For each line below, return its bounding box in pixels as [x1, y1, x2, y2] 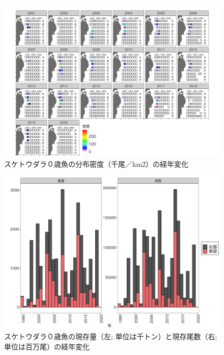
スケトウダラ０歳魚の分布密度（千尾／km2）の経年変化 [4, 159, 189, 169]
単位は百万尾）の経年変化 [4, 341, 90, 351]
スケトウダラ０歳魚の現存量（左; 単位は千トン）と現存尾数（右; [4, 331, 217, 342]
